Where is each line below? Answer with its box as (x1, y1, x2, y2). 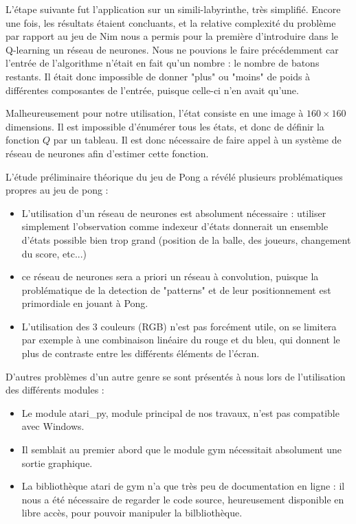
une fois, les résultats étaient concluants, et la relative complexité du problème (5, 15, 336, 30)
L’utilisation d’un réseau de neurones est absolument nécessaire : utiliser (21, 205, 326, 220)
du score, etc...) (21, 246, 87, 260)
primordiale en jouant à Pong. (21, 296, 148, 310)
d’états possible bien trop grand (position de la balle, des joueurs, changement (21, 232, 351, 247)
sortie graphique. (21, 455, 93, 470)
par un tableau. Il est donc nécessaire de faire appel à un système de (53, 133, 342, 147)
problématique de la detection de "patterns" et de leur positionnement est (21, 282, 331, 297)
